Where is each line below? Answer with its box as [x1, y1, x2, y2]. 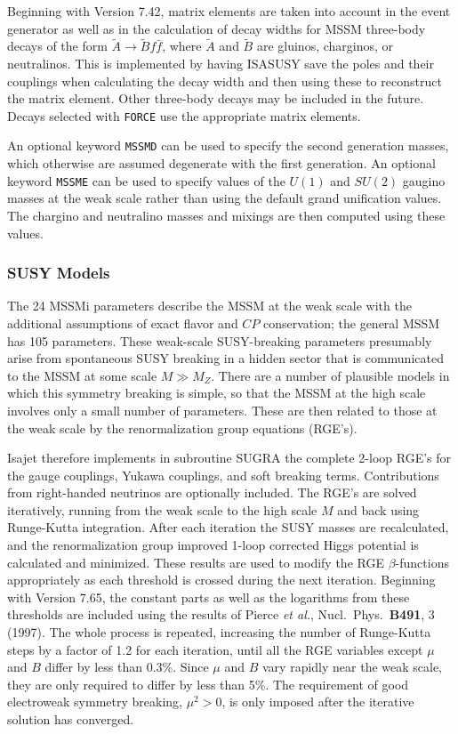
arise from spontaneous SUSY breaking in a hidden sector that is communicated [7, 349, 444, 367]
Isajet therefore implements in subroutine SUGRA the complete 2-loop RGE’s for [7, 448, 452, 467]
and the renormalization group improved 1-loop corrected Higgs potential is [7, 536, 419, 554]
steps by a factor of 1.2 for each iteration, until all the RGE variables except [7, 640, 423, 658]
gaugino [402, 171, 446, 190]
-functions [395, 553, 449, 571]
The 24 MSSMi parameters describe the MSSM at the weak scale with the [7, 296, 412, 315]
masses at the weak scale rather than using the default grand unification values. [7, 189, 442, 207]
